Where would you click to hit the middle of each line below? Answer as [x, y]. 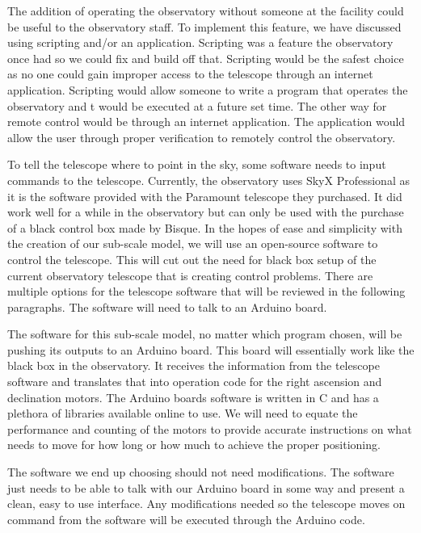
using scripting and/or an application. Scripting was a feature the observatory [200, 42]
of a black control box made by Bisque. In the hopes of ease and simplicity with [205, 227]
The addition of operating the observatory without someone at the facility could [206, 10]
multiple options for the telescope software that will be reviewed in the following [206, 291]
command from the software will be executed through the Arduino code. [186, 519]
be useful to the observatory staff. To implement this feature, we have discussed [204, 26]
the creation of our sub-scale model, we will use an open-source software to [193, 243]
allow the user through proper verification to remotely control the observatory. [202, 137]
